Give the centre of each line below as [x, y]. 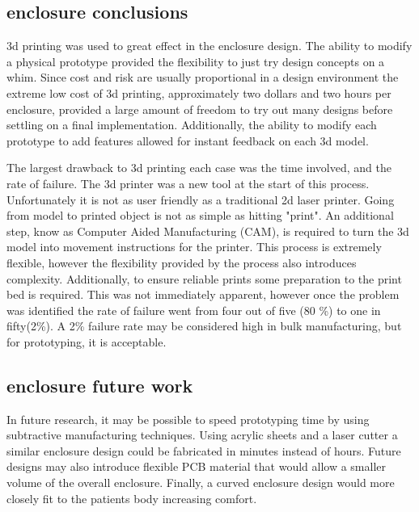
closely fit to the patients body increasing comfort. [132, 498]
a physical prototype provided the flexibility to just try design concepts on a [196, 61]
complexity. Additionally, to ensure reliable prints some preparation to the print [204, 278]
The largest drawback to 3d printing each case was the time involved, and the [199, 168]
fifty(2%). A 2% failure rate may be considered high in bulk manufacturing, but [204, 326]
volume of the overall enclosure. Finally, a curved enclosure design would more [201, 483]
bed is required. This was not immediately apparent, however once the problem [203, 294]
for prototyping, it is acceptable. [87, 341]
